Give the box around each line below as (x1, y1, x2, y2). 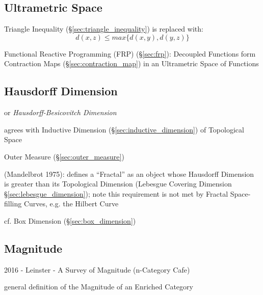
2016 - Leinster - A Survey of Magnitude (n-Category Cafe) (4, 264, 190, 275)
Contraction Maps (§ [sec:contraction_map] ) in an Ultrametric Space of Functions (4, 58, 259, 69)
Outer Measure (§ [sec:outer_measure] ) (4, 151, 124, 162)
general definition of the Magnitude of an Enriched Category (4, 281, 193, 292)
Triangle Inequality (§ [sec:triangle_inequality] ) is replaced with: (4, 23, 203, 34)
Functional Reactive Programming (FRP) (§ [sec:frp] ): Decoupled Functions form (4, 48, 256, 59)
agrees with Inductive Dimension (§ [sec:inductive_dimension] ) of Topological (4, 124, 244, 135)
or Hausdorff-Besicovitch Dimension (4, 107, 117, 118)
